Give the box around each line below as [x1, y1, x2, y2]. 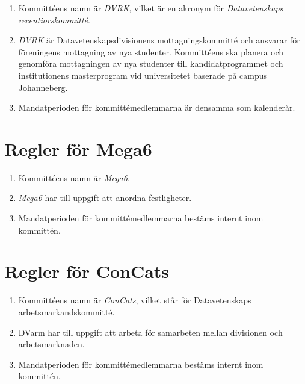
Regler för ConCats [4, 259, 170, 283]
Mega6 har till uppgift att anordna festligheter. [18, 191, 192, 204]
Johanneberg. [18, 81, 68, 93]
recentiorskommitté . [18, 13, 90, 26]
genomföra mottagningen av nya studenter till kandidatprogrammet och [18, 57, 283, 70]
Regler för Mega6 [4, 136, 152, 161]
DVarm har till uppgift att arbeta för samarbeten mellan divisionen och [18, 326, 283, 338]
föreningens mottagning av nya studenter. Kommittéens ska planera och [18, 45, 284, 58]
